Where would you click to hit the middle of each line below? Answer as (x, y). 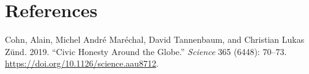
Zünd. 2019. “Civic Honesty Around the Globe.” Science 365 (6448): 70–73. (146, 51)
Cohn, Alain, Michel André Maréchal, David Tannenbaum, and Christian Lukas (155, 39)
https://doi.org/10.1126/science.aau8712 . (82, 63)
